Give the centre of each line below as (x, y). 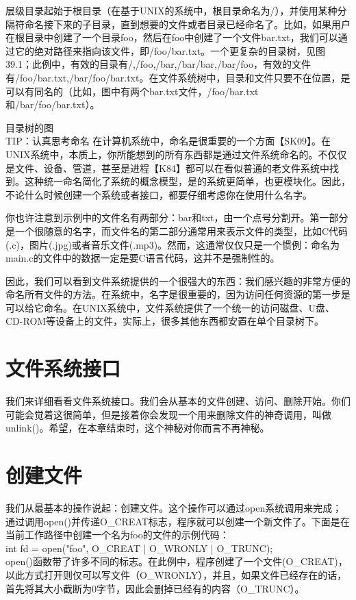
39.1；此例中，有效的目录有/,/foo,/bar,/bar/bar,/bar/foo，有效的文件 (158, 64)
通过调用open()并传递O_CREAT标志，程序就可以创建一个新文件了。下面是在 (178, 521)
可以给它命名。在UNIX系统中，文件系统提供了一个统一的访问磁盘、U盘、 (170, 307)
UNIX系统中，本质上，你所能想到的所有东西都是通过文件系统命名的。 (162, 154)
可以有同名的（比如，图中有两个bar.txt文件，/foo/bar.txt (132, 91)
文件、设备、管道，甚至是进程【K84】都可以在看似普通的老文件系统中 (172, 167)
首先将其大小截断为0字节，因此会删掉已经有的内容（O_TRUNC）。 (155, 588)
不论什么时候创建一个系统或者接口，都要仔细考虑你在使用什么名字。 (159, 194)
